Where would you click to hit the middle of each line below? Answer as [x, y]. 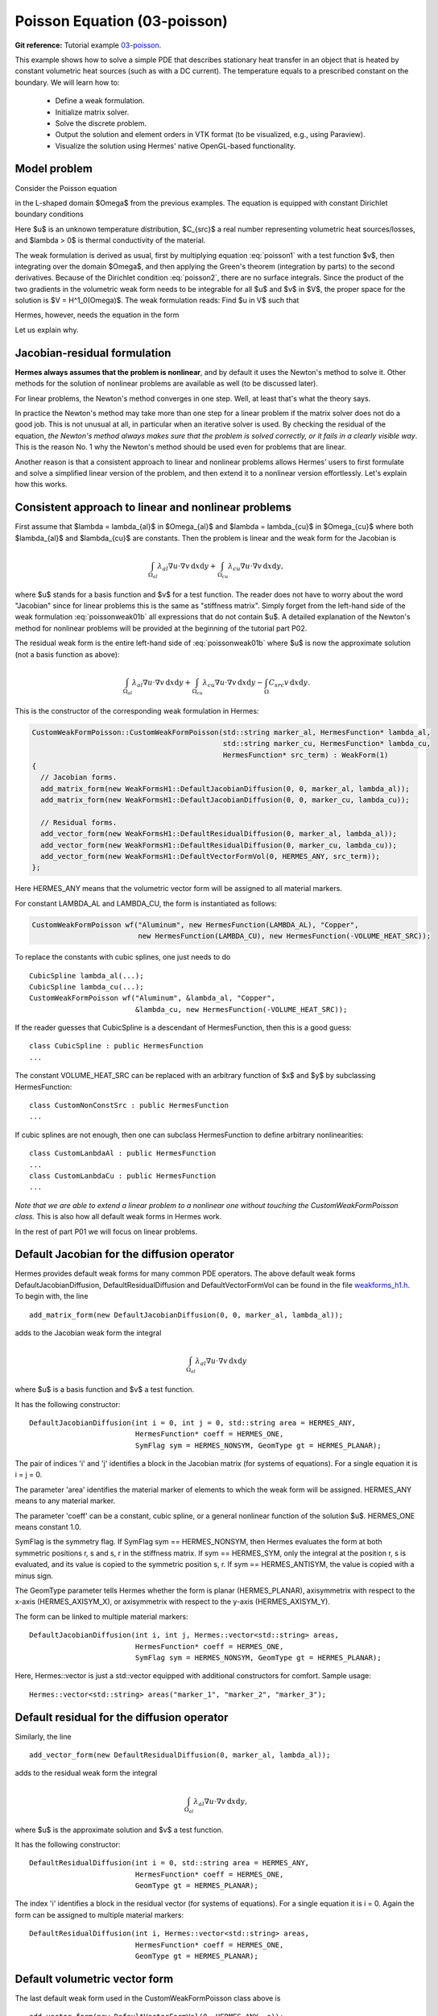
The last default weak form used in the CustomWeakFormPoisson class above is [148, 1998]
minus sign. [34, 1576]
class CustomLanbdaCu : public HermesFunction [123, 1176]
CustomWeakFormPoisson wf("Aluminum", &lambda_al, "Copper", [152, 998]
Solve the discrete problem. [101, 123]
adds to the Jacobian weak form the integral [88, 1333]
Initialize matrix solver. [92, 112]
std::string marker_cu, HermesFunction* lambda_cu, [326, 744]
